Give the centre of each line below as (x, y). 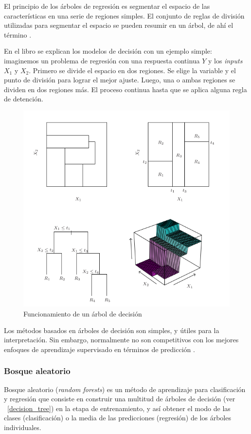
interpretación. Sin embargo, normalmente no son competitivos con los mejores (121, 340)
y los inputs (225, 60)
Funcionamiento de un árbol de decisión (83, 313)
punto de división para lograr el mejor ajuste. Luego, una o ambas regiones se (120, 80)
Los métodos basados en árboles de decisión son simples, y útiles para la (112, 330)
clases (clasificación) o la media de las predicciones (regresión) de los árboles (117, 418)
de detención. (24, 99)
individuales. (23, 427)
